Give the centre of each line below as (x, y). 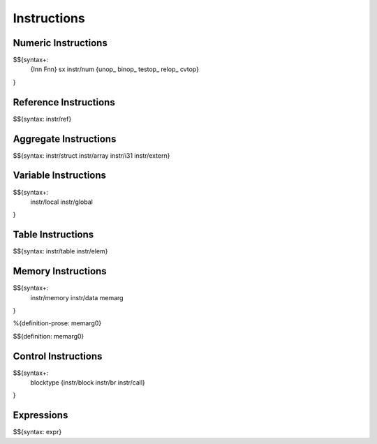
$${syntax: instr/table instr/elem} (60, 251)
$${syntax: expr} (37, 432)
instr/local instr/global (62, 202)
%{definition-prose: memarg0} (57, 323)
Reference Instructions (64, 102)
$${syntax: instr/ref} (42, 119)
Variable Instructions (60, 176)
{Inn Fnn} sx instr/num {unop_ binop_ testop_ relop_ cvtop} (114, 69)
